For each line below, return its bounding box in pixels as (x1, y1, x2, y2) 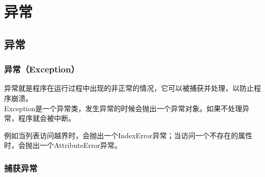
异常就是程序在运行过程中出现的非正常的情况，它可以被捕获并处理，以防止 (4, 83, 254, 93)
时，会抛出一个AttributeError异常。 (4, 140, 122, 150)
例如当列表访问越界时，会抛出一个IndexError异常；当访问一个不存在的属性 (4, 130, 253, 140)
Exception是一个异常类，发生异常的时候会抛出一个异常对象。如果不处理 (4, 103, 243, 113)
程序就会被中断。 (18, 113, 75, 123)
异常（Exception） (4, 63, 79, 75)
